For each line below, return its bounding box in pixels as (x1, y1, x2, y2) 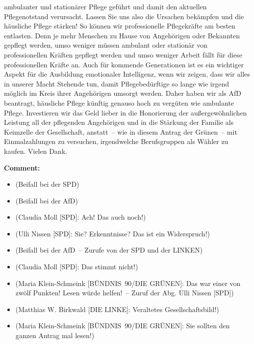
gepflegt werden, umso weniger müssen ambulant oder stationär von (4, 40, 208, 50)
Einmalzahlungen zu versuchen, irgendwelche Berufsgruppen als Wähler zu (4, 136, 229, 146)
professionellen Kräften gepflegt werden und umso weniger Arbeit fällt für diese (4, 49, 242, 59)
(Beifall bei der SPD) (15, 179, 79, 189)
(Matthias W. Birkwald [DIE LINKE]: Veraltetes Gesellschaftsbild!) (15, 304, 219, 314)
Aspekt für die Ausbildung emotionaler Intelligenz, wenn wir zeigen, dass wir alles (4, 69, 250, 79)
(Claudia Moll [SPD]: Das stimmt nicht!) (15, 261, 138, 272)
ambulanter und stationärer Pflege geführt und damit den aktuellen (4, 1, 207, 11)
